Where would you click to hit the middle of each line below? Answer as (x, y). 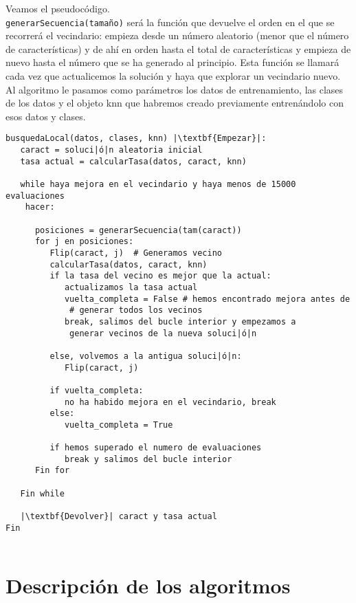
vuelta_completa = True (119, 425)
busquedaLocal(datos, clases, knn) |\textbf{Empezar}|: (136, 139)
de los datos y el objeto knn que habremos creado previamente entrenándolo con (175, 103)
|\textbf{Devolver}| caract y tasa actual (119, 517)
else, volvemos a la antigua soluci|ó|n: (146, 356)
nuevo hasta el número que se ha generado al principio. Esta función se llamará (173, 62)
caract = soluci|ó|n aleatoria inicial (111, 150)
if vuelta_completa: (97, 390)
